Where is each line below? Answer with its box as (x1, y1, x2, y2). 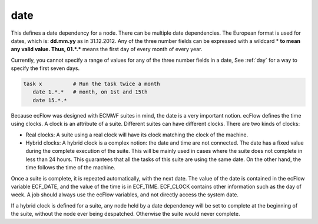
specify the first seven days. (11, 65, 79, 72)
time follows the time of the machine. (25, 164, 116, 171)
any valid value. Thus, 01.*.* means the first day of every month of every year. (11, 46, 203, 53)
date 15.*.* (32, 97, 67, 103)
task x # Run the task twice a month (23, 81, 160, 88)
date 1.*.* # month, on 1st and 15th (32, 89, 148, 95)
